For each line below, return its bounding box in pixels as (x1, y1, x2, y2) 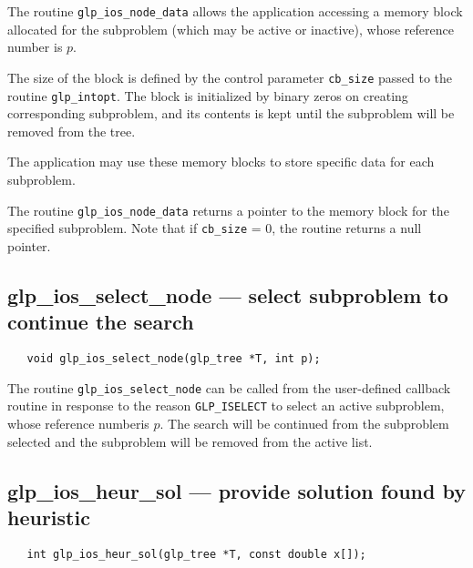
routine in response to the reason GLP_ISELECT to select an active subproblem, (7, 396, 445, 415)
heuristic (7, 502, 90, 531)
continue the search (7, 308, 194, 336)
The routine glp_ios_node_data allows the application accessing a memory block (7, 2, 463, 20)
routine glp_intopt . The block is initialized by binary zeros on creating (7, 86, 408, 105)
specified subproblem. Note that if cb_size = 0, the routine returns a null (7, 218, 422, 238)
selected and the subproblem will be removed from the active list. (7, 431, 373, 451)
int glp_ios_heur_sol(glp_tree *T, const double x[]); (26, 547, 366, 561)
